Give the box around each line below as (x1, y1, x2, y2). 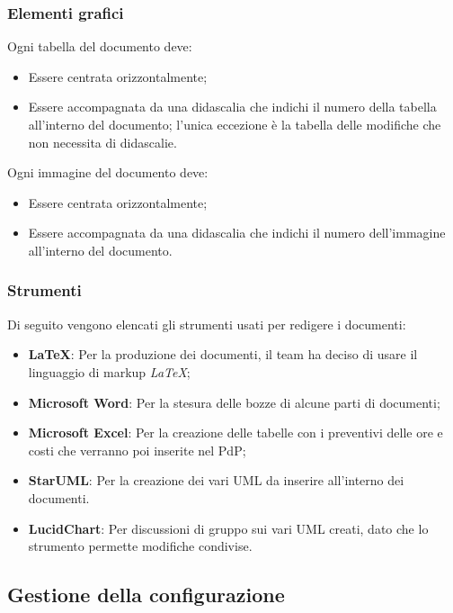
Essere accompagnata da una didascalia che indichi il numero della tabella (28, 97, 437, 116)
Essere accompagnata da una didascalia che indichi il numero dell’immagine (28, 223, 446, 242)
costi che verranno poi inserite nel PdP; (28, 440, 246, 459)
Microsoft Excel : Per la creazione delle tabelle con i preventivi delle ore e (28, 423, 443, 442)
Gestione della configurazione (7, 581, 285, 608)
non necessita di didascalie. (28, 132, 177, 151)
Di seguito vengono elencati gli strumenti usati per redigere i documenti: (7, 314, 406, 333)
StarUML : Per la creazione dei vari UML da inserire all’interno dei (28, 471, 404, 490)
